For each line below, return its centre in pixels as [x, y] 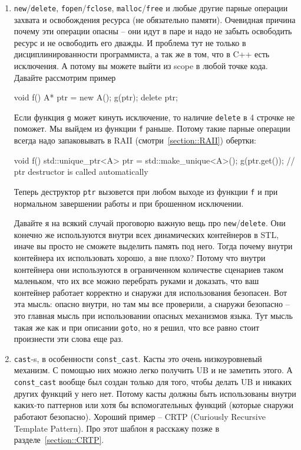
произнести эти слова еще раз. [69, 339]
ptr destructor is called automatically [81, 172]
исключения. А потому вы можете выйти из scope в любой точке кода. [141, 66]
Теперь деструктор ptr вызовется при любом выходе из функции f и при [146, 191]
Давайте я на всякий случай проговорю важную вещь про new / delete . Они [150, 223]
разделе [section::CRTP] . [59, 440]
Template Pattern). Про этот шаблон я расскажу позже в [116, 428]
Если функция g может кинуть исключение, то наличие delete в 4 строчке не [154, 117]
